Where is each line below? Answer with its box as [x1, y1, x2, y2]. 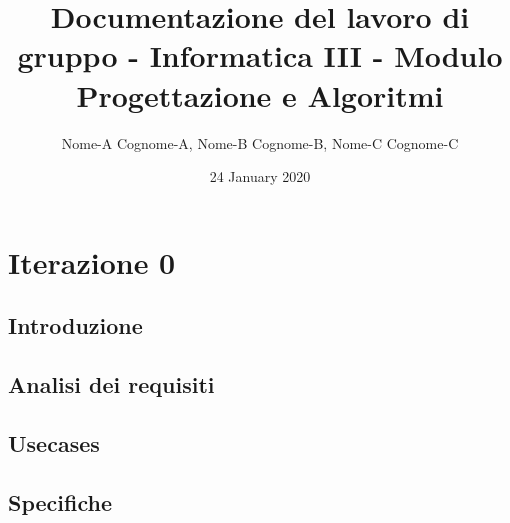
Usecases [8, 427, 100, 458]
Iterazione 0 [8, 241, 176, 282]
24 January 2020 [209, 166, 311, 187]
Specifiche [8, 486, 112, 517]
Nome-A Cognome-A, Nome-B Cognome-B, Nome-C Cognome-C [61, 132, 459, 153]
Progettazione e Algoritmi [76, 74, 444, 115]
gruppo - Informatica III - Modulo [17, 35, 503, 76]
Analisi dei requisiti [8, 369, 215, 400]
